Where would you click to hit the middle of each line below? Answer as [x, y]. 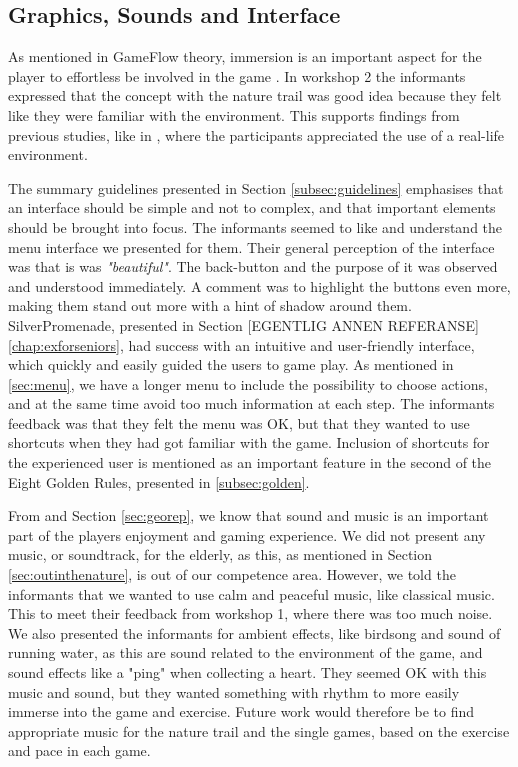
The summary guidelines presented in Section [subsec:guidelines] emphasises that [256, 187]
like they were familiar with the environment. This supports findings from [234, 114]
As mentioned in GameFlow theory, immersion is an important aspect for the [245, 56]
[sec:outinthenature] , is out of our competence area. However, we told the [232, 574]
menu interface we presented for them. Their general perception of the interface [251, 246]
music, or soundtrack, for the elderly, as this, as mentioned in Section [220, 554]
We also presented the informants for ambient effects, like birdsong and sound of [254, 632]
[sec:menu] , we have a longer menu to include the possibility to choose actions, [248, 383]
